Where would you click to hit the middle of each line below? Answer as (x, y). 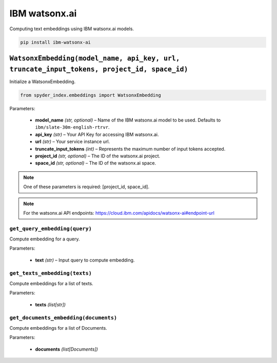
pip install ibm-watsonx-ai (55, 42)
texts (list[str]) (51, 305)
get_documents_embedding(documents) (63, 318)
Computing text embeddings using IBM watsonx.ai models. (72, 29)
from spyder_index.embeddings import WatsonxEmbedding (91, 95)
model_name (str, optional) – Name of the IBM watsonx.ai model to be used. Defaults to (128, 120)
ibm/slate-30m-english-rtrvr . (72, 127)
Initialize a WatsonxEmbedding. (43, 82)
